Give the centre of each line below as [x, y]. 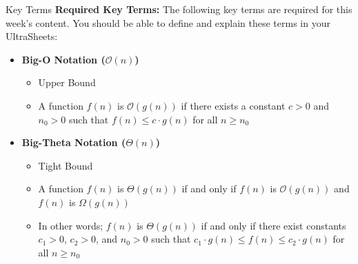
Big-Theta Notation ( [74, 142]
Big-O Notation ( [63, 59]
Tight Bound [66, 165]
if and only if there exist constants [274, 225]
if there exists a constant [233, 105]
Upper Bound [67, 82]
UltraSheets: [32, 36]
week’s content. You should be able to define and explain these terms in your [168, 22]
